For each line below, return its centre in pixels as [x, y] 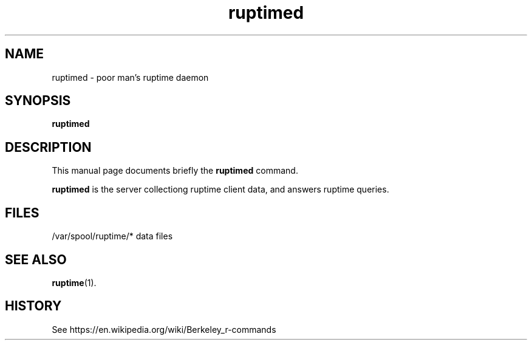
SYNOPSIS [38, 101]
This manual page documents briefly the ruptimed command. [175, 171]
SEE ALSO [36, 259]
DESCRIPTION [48, 147]
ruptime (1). [74, 282]
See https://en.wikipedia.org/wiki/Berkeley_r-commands [164, 329]
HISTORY [33, 306]
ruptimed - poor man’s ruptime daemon [130, 77]
